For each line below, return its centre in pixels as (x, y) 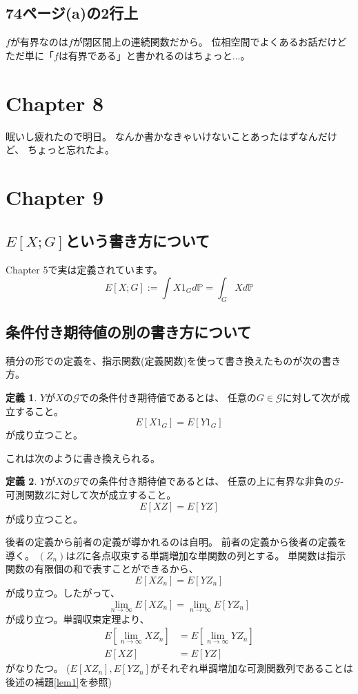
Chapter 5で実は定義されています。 (84, 270)
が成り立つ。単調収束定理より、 (78, 618)
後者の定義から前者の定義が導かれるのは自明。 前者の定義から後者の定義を (176, 542)
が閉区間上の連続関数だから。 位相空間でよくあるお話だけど (210, 42)
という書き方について (138, 241)
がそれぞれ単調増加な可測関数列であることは (252, 668)
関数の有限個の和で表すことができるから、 (102, 569)
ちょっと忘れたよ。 (71, 150)
